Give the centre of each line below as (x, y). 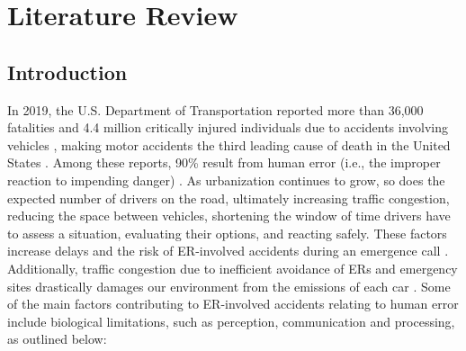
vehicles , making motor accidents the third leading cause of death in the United (229, 144)
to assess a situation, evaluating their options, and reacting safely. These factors (227, 233)
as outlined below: (57, 339)
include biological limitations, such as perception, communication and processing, (231, 321)
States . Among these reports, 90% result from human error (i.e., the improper (224, 162)
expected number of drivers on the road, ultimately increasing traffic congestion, (229, 198)
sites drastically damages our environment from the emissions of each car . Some (229, 286)
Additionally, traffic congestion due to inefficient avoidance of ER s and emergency (233, 268)
